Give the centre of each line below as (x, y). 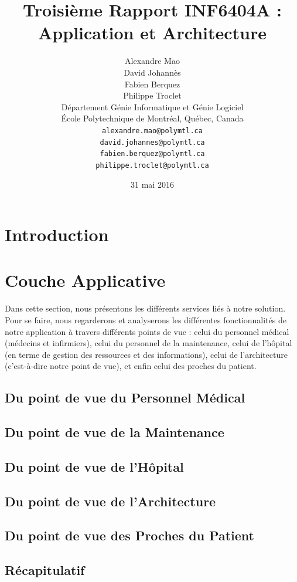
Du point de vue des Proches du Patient (129, 535)
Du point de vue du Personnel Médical (125, 397)
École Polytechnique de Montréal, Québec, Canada (152, 118)
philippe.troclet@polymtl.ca (152, 165)
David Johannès (152, 72)
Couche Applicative (85, 280)
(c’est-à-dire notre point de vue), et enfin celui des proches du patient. (131, 366)
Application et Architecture (152, 33)
